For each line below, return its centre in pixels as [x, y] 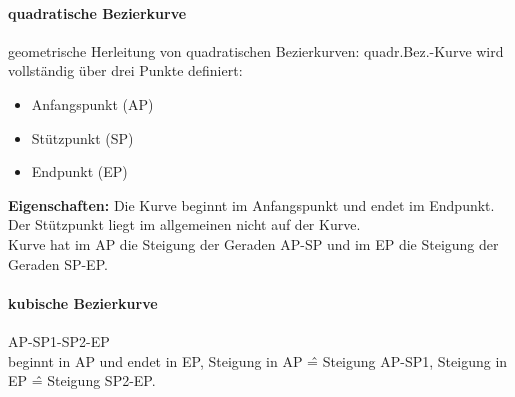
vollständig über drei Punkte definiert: [125, 70]
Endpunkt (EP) [79, 171]
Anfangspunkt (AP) [92, 103]
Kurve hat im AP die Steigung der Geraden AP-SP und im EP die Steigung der [253, 243]
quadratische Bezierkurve [97, 12]
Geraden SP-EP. [58, 263]
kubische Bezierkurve [83, 302]
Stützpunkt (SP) [82, 137]
